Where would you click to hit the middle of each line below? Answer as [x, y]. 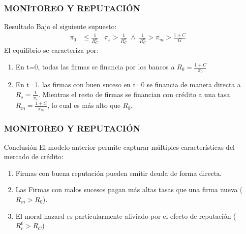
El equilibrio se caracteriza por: [51, 50]
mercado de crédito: [34, 156]
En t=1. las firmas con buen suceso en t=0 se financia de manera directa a [128, 84]
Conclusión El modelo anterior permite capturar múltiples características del [120, 147]
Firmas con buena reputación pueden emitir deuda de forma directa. [119, 173]
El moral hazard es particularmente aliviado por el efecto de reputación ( [126, 216]
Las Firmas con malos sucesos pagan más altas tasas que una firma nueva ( [129, 189]
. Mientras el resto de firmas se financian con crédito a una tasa [134, 94]
